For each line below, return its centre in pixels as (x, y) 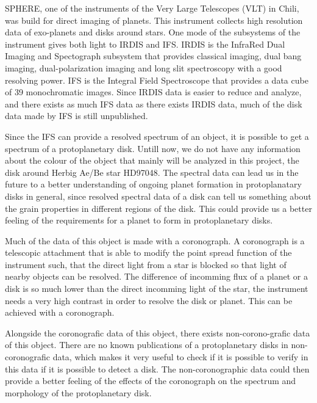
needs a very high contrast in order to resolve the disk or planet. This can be (149, 300)
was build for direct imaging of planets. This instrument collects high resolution (154, 20)
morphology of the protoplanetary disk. (78, 392)
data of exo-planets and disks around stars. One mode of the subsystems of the (153, 32)
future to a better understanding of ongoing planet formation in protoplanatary (153, 184)
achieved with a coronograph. (60, 312)
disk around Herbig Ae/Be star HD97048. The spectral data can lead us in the (152, 172)
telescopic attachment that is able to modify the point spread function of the (148, 252)
